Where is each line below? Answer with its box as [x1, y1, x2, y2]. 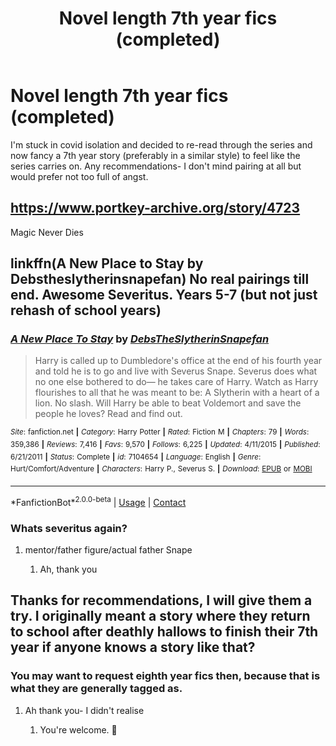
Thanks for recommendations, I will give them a [10, 592, 313, 609]
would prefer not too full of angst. [10, 170, 149, 182]
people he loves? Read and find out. [34, 408, 183, 420]
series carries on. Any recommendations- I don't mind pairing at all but [10, 160, 302, 172]
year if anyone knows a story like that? [10, 639, 256, 656]
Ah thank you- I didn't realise [24, 704, 145, 716]
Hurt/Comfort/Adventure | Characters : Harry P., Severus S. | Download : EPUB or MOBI [10, 464, 313, 474]
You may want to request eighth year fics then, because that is [10, 669, 321, 683]
